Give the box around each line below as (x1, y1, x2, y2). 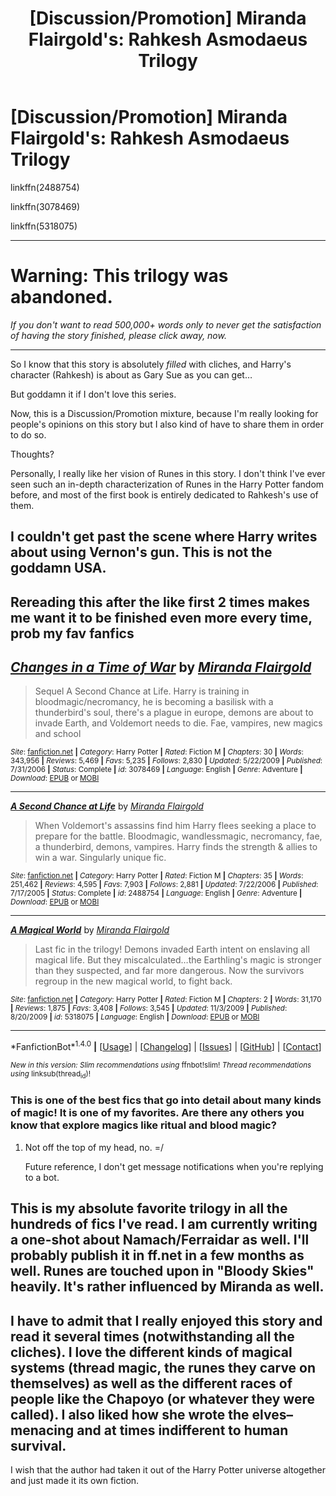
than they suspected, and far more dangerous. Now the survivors (34, 965, 305, 977)
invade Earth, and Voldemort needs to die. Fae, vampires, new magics (34, 717, 323, 729)
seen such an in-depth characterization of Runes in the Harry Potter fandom (10, 478, 325, 490)
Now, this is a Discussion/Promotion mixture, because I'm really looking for (10, 407, 319, 419)
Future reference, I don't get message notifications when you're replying (24, 1160, 324, 1172)
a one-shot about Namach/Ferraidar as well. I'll (10, 1232, 310, 1249)
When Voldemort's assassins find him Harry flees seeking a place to (34, 820, 317, 832)
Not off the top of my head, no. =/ (24, 1141, 165, 1153)
